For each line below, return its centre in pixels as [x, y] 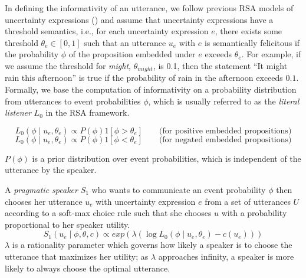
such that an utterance [125, 42]
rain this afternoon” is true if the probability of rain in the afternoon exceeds [144, 78]
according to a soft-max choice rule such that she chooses [108, 213]
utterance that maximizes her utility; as [77, 256]
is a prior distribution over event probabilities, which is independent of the [167, 158]
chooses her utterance [44, 201]
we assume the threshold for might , [68, 65]
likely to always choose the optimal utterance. [88, 268]
